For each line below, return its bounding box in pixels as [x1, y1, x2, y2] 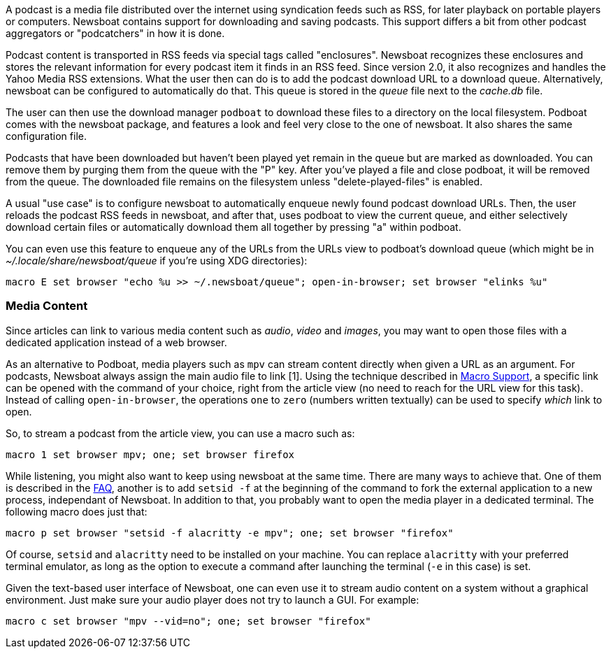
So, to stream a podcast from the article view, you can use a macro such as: [6, 427, 355, 439]
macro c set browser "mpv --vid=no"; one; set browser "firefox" [6, 615, 371, 627]
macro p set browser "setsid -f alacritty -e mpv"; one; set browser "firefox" [6, 527, 454, 539]
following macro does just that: [6, 505, 148, 518]
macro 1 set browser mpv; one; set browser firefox [6, 448, 295, 460]
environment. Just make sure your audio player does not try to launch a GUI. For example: [6, 593, 419, 606]
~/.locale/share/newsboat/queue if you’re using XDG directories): [6, 255, 308, 266]
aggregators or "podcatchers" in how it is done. [6, 27, 225, 39]
